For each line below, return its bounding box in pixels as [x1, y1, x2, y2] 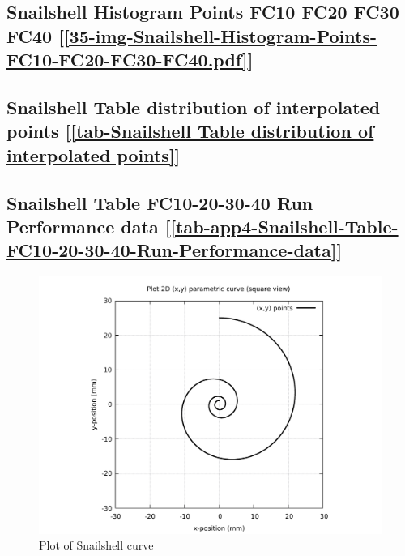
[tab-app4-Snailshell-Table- [170, 213, 399, 238]
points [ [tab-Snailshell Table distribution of [6, 118, 374, 143]
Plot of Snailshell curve [39, 537, 154, 554]
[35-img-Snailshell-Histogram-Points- [63, 23, 377, 48]
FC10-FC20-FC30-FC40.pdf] [6, 47, 248, 72]
